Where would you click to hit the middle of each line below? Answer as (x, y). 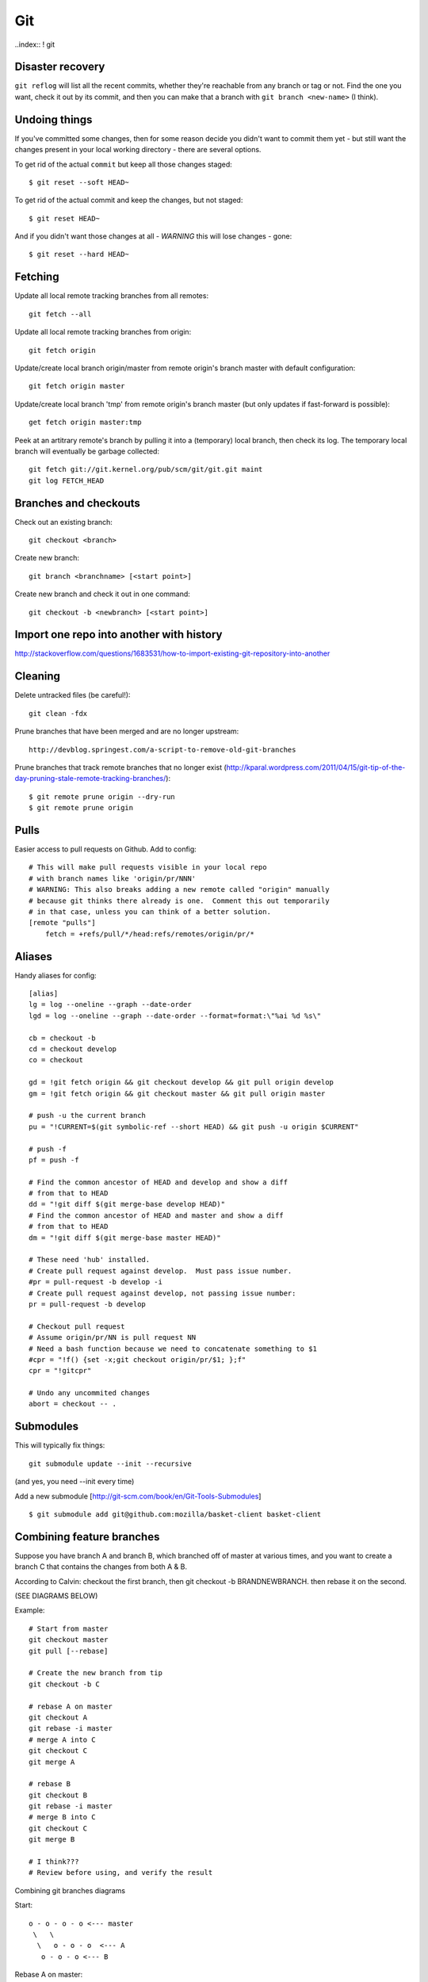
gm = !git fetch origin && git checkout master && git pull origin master (177, 1093)
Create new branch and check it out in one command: (102, 594)
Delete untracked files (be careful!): (73, 695)
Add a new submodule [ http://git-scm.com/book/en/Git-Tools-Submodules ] (138, 1496)
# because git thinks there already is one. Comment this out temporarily (179, 901)
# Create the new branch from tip (96, 1673)
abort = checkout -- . (73, 1404)
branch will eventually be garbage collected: (87, 451)
